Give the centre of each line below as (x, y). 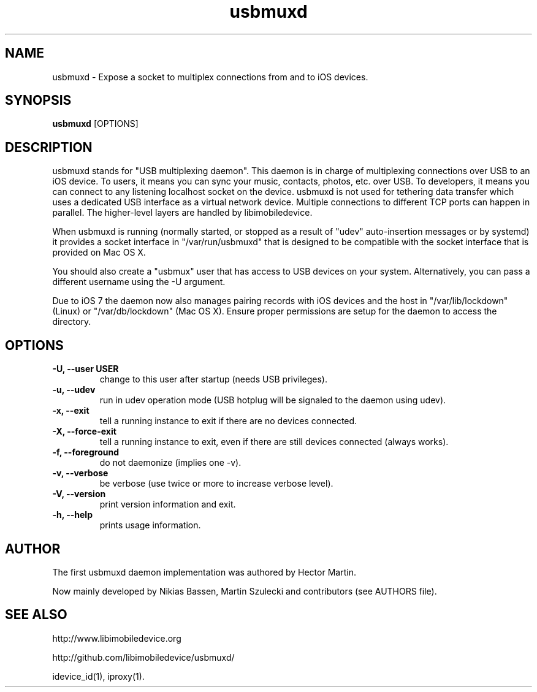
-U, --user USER (86, 369)
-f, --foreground (86, 452)
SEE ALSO (36, 615)
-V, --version (79, 494)
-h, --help (72, 515)
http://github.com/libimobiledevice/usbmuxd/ (143, 657)
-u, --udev (74, 390)
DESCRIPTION (49, 147)
